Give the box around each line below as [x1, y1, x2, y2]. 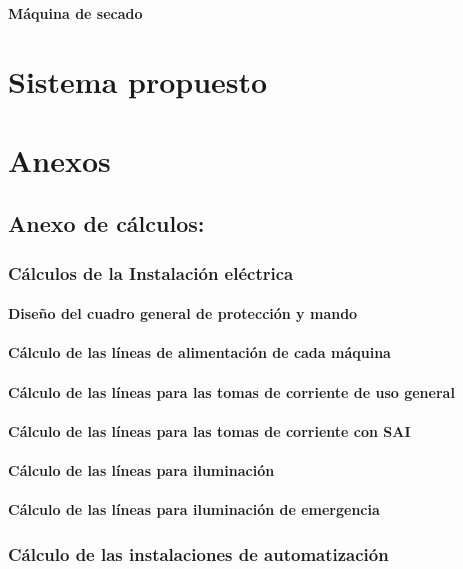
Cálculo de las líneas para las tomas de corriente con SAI [8, 420, 411, 441]
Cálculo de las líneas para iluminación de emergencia [8, 499, 380, 520]
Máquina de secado [8, 2, 143, 23]
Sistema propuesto [8, 61, 268, 102]
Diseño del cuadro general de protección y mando [8, 303, 358, 324]
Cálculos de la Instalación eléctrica [8, 260, 294, 285]
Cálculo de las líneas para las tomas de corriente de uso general [8, 381, 455, 402]
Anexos [8, 139, 111, 180]
